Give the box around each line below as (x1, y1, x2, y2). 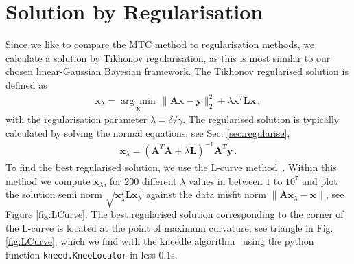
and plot (302, 173, 338, 188)
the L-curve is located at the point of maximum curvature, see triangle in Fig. (5, 220, 333, 234)
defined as (5, 77, 47, 91)
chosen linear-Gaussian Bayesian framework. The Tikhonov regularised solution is (5, 64, 349, 78)
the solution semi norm (5, 187, 102, 201)
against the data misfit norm (145, 187, 266, 201)
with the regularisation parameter (5, 112, 147, 126)
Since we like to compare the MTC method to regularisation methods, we (5, 37, 315, 52)
